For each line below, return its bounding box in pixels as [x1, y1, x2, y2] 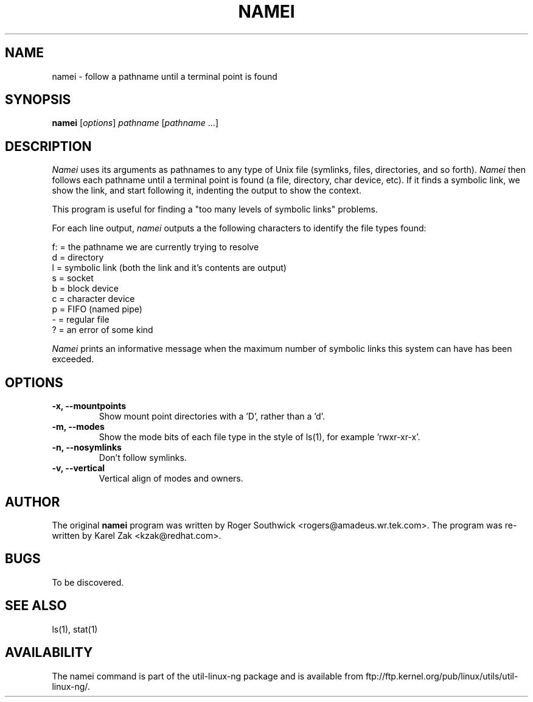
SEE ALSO [5, 598, 67, 614]
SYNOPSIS [5, 92, 71, 108]
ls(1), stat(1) [52, 623, 98, 634]
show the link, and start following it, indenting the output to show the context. [52, 185, 361, 196]
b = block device [52, 283, 119, 294]
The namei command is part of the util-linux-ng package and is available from [52, 670, 364, 681]
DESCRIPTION [5, 138, 92, 154]
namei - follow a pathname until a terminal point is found [52, 71, 277, 82]
